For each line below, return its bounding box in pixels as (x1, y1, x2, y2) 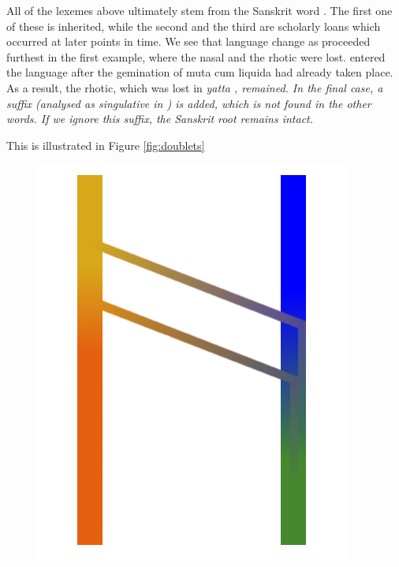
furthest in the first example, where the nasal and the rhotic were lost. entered (6, 48, 386, 65)
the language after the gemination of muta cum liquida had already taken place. (6, 64, 393, 80)
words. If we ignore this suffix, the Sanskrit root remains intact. (6, 110, 314, 127)
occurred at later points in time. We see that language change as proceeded (6, 33, 371, 50)
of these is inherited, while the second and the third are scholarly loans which (6, 17, 381, 34)
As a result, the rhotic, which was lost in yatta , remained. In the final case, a (6, 79, 383, 95)
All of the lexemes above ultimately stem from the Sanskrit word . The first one (6, 2, 393, 18)
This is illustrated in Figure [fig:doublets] (6, 136, 205, 153)
